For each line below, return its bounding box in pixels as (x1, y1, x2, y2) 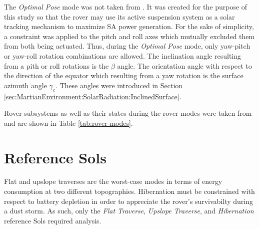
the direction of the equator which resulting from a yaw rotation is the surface (4, 70, 243, 81)
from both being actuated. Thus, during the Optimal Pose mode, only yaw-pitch (4, 41, 250, 51)
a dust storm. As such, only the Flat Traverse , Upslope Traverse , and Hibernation (4, 205, 254, 216)
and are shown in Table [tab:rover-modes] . (4, 117, 133, 128)
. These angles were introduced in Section (55, 80, 183, 90)
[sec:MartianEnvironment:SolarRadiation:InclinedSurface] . (4, 91, 181, 101)
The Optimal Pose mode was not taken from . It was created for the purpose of (4, 2, 247, 12)
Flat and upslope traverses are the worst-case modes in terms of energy (4, 176, 222, 186)
